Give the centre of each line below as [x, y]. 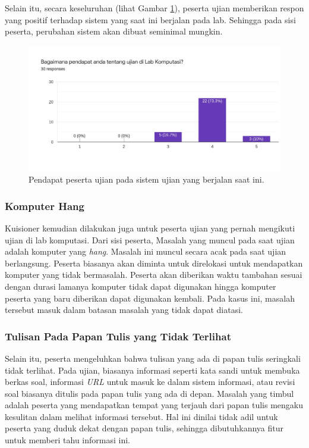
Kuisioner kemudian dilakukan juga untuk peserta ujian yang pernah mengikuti [150, 228]
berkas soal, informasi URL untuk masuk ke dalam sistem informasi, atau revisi [150, 382]
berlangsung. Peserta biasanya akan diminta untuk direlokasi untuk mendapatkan [154, 263]
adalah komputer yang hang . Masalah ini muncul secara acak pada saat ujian [146, 251]
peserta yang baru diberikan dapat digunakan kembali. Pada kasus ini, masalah [150, 298]
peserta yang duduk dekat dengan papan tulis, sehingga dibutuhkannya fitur [144, 428]
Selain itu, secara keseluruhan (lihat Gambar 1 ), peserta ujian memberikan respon [154, 8]
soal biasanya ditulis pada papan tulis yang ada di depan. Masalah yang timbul [149, 393]
